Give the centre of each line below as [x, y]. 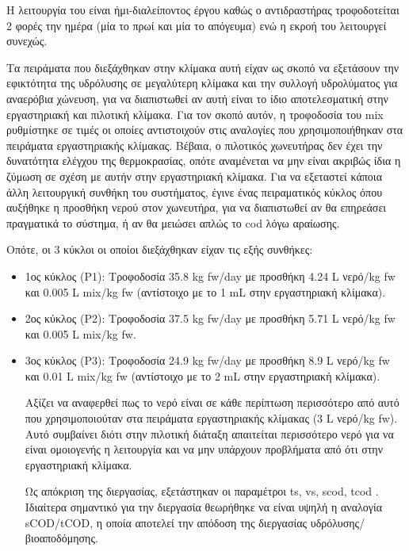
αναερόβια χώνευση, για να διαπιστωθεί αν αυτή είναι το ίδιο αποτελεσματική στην [197, 98]
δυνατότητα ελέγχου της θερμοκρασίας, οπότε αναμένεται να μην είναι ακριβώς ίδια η [204, 161]
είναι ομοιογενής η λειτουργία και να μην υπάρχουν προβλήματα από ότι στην [204, 449]
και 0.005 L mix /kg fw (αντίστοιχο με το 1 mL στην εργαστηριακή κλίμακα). [205, 291]
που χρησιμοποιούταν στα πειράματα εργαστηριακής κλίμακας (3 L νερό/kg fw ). [211, 418]
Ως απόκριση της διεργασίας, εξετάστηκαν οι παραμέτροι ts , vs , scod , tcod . [202, 491]
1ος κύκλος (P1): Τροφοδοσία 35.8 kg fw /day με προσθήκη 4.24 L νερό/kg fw [210, 275]
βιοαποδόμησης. [61, 538]
